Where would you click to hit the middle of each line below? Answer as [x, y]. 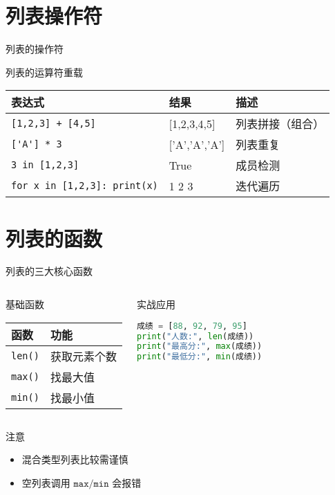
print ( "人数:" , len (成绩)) [195, 336]
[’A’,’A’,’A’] [197, 144]
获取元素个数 [83, 356]
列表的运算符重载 [44, 72]
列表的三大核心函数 [49, 271]
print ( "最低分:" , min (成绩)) [199, 357]
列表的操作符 [35, 49]
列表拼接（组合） [280, 124]
